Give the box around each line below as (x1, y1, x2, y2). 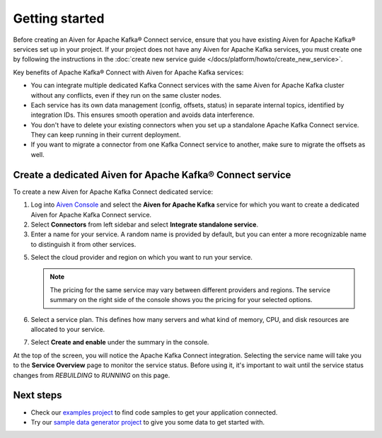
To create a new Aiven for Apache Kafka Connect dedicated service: (13, 188, 214, 196)
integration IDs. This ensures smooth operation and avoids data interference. (30, 110, 255, 120)
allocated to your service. (30, 325, 105, 334)
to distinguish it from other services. (30, 240, 137, 248)
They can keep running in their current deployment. (30, 131, 181, 139)
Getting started (13, 11, 105, 26)
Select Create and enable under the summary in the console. (30, 338, 209, 347)
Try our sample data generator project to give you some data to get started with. (30, 417, 265, 426)
